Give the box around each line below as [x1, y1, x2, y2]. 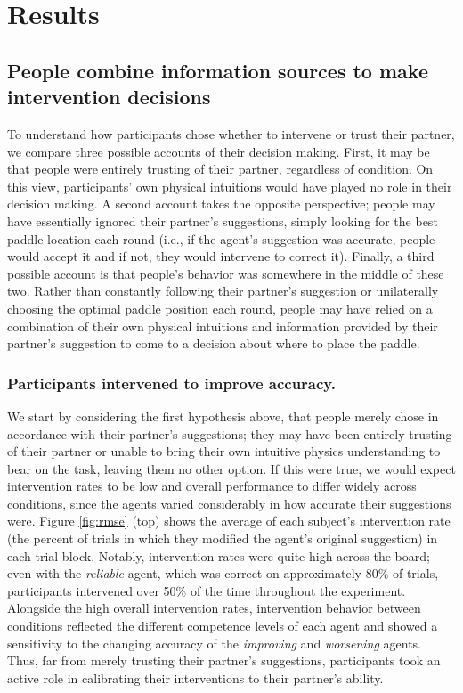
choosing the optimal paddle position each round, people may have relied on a [7, 298, 433, 317]
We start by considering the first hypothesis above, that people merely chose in [7, 406, 439, 425]
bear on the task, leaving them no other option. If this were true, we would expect [7, 459, 456, 477]
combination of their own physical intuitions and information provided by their [7, 316, 438, 335]
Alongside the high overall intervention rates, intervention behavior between [7, 599, 421, 617]
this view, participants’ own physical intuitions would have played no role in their [7, 176, 452, 195]
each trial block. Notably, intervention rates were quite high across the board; [7, 546, 430, 565]
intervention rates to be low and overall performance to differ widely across [7, 477, 417, 495]
